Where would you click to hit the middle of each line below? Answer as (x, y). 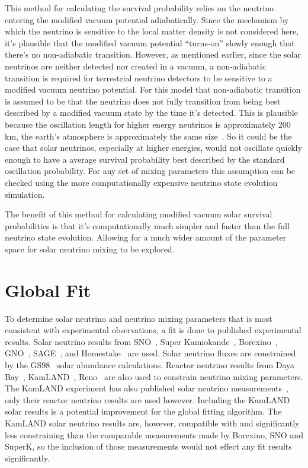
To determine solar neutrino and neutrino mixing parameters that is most (139, 318)
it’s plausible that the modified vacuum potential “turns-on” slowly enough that (150, 42)
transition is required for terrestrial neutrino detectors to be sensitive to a (139, 78)
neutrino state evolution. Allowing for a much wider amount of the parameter (146, 237)
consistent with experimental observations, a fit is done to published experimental (153, 330)
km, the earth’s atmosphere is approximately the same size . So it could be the (148, 136)
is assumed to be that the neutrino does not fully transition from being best (143, 101)
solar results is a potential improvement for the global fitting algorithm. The (143, 411)
